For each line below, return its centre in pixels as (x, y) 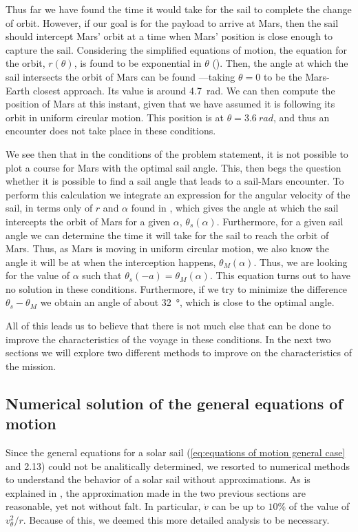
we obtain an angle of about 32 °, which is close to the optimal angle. (187, 302)
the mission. (31, 366)
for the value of (38, 275)
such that (102, 275)
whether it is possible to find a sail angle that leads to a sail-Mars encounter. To (175, 181)
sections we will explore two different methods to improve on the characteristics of (179, 352)
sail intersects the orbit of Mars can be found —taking (120, 76)
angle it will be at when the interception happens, (111, 262)
